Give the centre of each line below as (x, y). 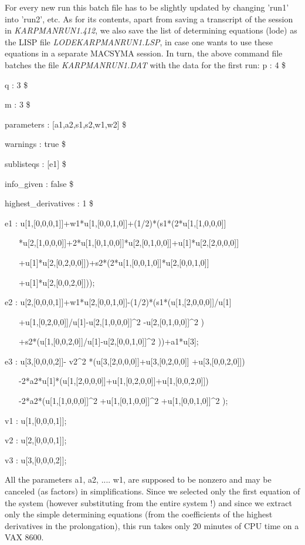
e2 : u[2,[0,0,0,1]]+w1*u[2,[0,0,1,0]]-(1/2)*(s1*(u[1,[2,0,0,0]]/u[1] (118, 302)
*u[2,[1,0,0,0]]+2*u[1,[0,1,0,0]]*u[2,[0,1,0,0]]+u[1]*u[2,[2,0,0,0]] (129, 243)
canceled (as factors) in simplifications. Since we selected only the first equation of (152, 491)
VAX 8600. (24, 537)
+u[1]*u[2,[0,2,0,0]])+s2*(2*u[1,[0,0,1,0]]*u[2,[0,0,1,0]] (114, 262)
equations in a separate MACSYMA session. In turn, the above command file (144, 53)
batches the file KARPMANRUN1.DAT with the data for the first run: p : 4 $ (145, 64)
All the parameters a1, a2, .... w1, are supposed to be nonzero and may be (138, 479)
